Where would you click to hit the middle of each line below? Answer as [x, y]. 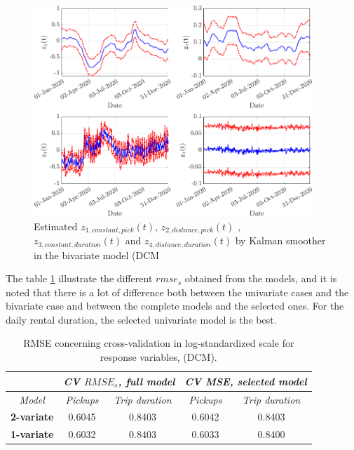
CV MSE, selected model [246, 381]
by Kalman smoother [280, 240]
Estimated [56, 226]
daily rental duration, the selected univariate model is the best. [141, 319]
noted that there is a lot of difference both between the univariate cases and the [177, 292]
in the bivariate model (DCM [97, 254]
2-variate [32, 417]
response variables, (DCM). [158, 357]
